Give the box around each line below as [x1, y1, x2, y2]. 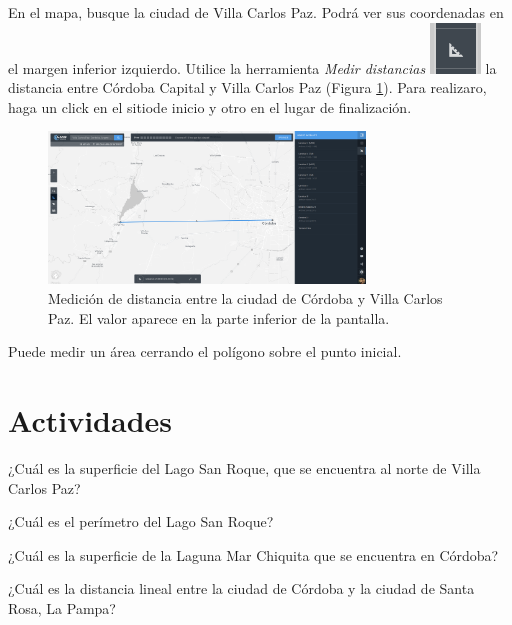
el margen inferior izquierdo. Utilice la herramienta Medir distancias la [8, 57, 497, 78]
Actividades [8, 400, 173, 441]
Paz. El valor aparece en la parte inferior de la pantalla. [48, 307, 390, 328]
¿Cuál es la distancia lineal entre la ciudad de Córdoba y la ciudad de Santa [8, 578, 475, 599]
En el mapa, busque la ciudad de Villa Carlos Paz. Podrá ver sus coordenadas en [8, 2, 504, 22]
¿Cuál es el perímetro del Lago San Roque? [8, 511, 274, 532]
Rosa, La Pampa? [8, 597, 116, 618]
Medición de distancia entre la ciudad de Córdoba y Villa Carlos [48, 288, 443, 309]
